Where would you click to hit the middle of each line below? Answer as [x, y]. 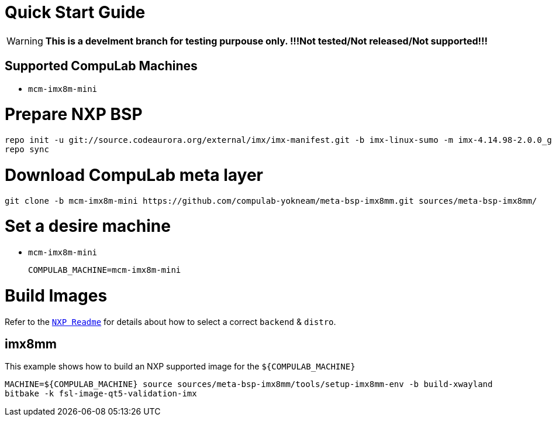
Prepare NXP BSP [74, 114]
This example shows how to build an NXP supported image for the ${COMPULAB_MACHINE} [180, 367]
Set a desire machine [88, 226]
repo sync [27, 150]
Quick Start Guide [75, 12]
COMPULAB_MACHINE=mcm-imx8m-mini [105, 270]
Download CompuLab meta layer [134, 175]
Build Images [56, 295]
